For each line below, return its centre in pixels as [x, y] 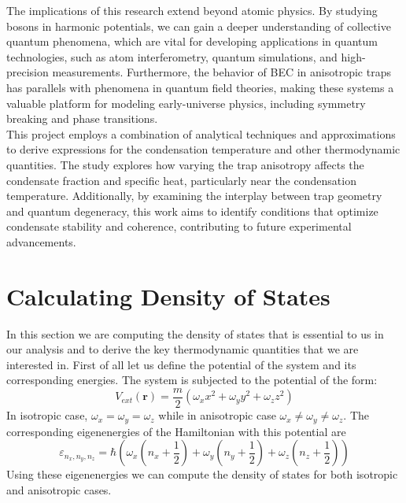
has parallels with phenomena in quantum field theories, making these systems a [200, 87]
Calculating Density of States [168, 296]
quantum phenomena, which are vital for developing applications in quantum [192, 41]
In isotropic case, [47, 415]
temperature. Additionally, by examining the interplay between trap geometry [194, 196]
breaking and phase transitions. [82, 118]
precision [28, 72]
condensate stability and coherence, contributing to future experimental [179, 226]
